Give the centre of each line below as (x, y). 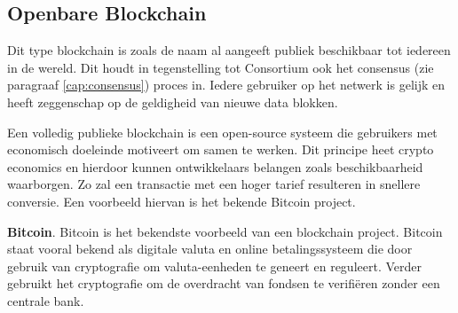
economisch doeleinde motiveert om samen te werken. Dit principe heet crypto (221, 149)
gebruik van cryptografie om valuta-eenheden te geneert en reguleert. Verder (214, 266)
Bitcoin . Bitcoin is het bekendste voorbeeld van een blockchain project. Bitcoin (225, 231)
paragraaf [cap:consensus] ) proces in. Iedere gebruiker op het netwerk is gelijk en (226, 85)
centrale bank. (46, 300)
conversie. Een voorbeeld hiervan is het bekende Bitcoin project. (182, 201)
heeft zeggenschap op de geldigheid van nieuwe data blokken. (173, 102)
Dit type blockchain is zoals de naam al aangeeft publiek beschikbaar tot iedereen (229, 50)
